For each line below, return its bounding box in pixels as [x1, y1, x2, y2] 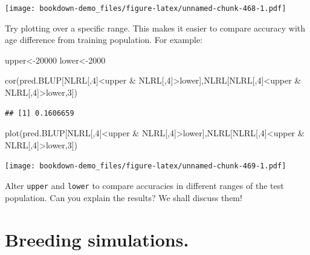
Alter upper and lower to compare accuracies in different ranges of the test [5, 179, 284, 192]
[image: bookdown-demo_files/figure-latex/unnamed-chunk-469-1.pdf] [5, 162, 286, 171]
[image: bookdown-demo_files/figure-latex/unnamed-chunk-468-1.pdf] [5, 4, 286, 13]
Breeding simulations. [5, 227, 189, 251]
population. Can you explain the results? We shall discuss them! [5, 191, 242, 204]
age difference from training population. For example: [5, 33, 203, 46]
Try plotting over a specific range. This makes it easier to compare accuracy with [5, 21, 306, 34]
